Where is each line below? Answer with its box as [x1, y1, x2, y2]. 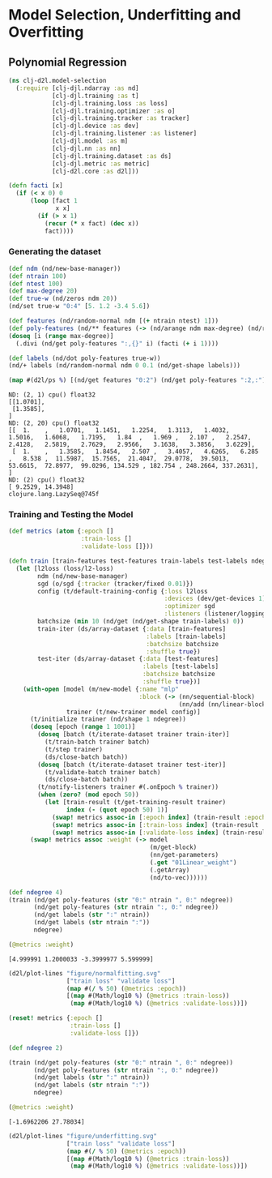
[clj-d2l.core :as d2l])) [51, 167, 139, 175]
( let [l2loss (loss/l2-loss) [15, 564, 114, 572]
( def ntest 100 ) [8, 280, 63, 288]
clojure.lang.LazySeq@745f [8, 490, 100, 499]
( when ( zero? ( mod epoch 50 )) [37, 790, 139, 799]
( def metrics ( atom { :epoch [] [8, 527, 114, 536]
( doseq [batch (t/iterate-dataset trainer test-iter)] [37, 760, 227, 769]
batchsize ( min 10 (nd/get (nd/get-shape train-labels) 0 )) [37, 618, 244, 626]
